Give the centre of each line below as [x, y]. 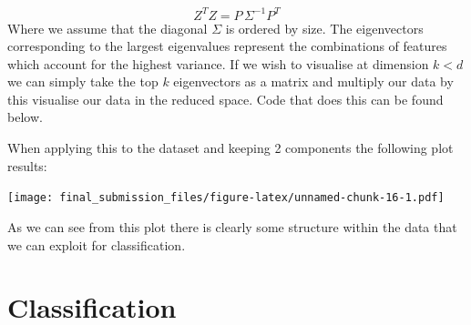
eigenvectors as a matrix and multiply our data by [313, 81]
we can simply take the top [83, 81]
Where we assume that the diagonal [108, 28]
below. [25, 117]
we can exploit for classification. [97, 244]
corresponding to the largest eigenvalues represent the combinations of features [227, 46]
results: [27, 165]
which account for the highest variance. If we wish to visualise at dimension [218, 63]
